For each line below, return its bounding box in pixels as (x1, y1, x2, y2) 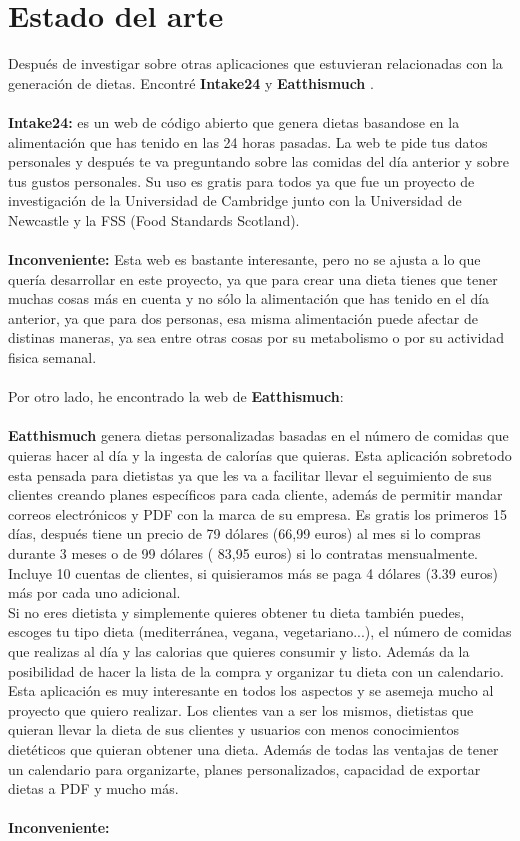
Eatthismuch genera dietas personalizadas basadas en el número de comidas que (8, 425, 509, 446)
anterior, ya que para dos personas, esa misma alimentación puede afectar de (8, 307, 478, 328)
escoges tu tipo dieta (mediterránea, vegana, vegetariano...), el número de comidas (8, 621, 512, 642)
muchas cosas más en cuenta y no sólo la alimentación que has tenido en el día (8, 288, 490, 309)
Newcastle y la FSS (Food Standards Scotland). (8, 209, 300, 230)
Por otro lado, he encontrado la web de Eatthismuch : (8, 386, 344, 407)
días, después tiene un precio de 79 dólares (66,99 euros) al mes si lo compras (8, 523, 481, 544)
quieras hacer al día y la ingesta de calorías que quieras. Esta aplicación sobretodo (8, 445, 512, 465)
